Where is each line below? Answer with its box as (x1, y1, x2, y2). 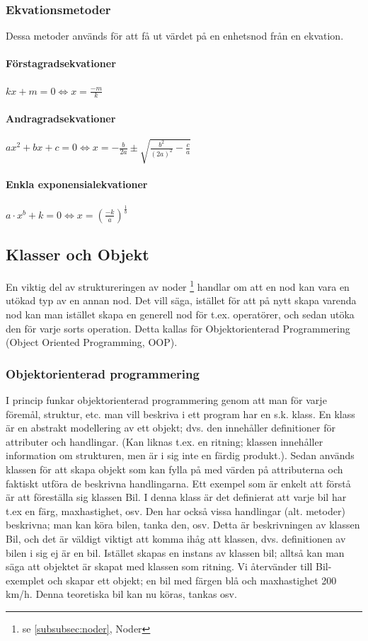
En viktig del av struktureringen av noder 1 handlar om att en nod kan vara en (6, 277, 350, 294)
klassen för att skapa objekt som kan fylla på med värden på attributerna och (6, 461, 343, 476)
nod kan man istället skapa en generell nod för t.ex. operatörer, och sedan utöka (6, 306, 355, 321)
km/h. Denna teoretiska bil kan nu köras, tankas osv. (6, 587, 237, 601)
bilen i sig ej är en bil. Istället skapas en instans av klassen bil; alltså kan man (6, 545, 345, 560)
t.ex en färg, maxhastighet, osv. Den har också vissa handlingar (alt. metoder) (6, 503, 345, 518)
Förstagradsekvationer (6, 56, 116, 71)
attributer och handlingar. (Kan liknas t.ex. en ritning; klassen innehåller (6, 434, 323, 449)
